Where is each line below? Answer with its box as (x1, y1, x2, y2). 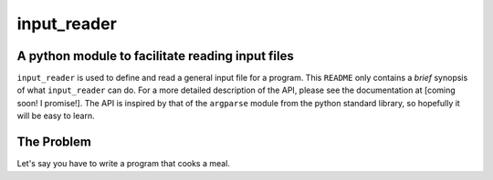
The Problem (16, 135, 91, 150)
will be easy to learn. (16, 110, 95, 122)
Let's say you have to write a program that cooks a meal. (16, 158, 230, 169)
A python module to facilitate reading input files (16, 48, 294, 64)
